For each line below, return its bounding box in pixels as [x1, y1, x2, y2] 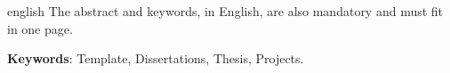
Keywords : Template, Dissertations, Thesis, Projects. [7, 49, 304, 68]
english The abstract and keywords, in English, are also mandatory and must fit [7, 2, 444, 20]
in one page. [7, 19, 73, 37]
